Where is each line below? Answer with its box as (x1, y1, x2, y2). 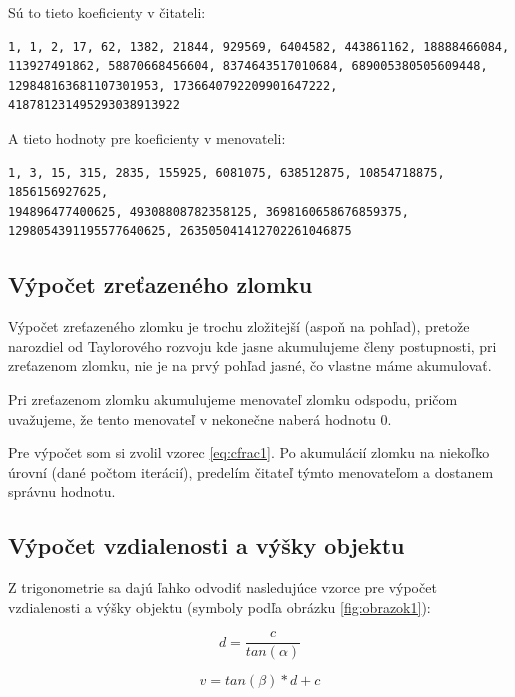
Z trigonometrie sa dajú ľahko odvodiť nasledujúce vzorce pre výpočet (8, 577, 437, 598)
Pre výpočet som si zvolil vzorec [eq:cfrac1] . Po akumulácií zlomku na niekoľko (8, 442, 490, 463)
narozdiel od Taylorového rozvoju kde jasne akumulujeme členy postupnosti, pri (8, 335, 497, 356)
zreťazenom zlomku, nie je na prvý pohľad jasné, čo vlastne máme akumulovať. (8, 355, 492, 376)
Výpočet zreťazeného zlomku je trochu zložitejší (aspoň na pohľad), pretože (8, 316, 470, 337)
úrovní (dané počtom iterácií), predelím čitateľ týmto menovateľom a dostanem (8, 461, 494, 482)
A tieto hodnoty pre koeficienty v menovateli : (8, 127, 286, 148)
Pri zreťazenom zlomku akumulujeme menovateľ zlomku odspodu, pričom (8, 388, 458, 409)
